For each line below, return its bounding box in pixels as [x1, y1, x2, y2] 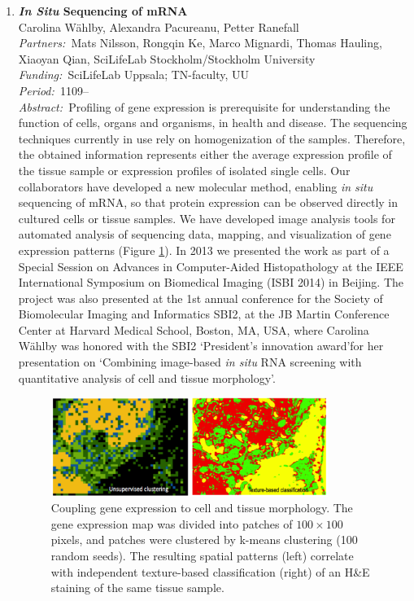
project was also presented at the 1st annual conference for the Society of [18, 289, 383, 306]
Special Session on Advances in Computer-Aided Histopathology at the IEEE [18, 257, 403, 274]
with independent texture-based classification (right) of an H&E [50, 563, 370, 580]
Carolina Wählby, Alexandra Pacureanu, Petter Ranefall [18, 18, 299, 35]
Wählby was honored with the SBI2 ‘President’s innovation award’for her [18, 337, 384, 354]
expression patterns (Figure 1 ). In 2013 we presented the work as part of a [18, 241, 390, 258]
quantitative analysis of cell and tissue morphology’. [18, 369, 276, 386]
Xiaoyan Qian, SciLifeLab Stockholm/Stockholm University [18, 50, 316, 67]
